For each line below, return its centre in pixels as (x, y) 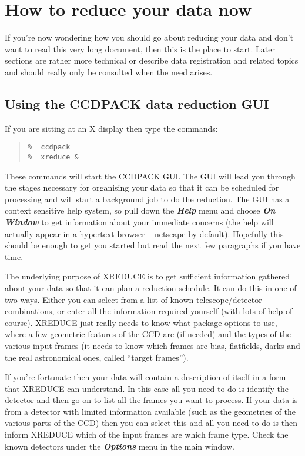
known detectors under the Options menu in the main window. (120, 446)
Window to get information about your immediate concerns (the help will (139, 222)
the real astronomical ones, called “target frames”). (97, 357)
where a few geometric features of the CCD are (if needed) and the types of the (148, 334)
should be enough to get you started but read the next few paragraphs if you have (153, 245)
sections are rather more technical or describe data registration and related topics (152, 60)
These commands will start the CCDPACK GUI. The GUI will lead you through (150, 176)
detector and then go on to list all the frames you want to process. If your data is (151, 400)
